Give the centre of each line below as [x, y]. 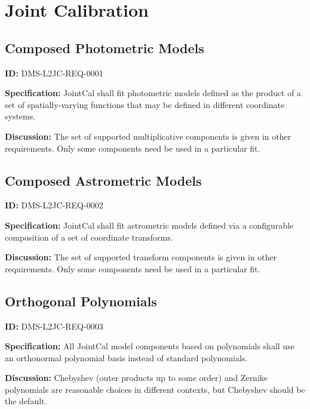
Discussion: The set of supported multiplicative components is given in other [148, 136]
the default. [26, 401]
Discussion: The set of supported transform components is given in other [141, 257]
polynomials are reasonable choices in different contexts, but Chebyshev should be [155, 389]
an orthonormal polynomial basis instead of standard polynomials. [126, 357]
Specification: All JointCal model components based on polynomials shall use [150, 346]
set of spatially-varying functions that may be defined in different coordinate [145, 104]
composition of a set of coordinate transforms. [89, 237]
